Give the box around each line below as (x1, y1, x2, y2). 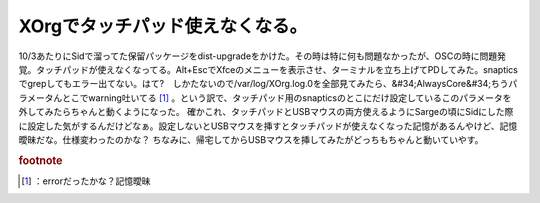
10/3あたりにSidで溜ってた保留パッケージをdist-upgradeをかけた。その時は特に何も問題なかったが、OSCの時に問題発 (18, 50, 507, 62)
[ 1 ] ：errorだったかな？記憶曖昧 (21, 175, 151, 187)
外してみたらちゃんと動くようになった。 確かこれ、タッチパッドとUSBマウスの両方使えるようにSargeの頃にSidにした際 (18, 106, 514, 118)
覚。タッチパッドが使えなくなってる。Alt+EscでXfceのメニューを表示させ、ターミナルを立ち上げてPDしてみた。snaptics (18, 63, 519, 75)
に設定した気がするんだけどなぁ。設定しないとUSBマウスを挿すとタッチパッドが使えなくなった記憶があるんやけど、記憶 (18, 120, 518, 132)
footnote (18, 153, 63, 167)
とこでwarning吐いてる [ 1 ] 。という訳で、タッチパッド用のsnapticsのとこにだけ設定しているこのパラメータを (61, 91, 512, 104)
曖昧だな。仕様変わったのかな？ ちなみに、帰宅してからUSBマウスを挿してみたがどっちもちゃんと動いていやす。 (18, 133, 484, 145)
